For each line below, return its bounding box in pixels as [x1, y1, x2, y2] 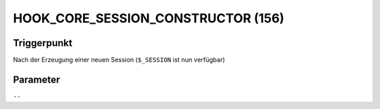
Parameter [13, 73, 61, 85]
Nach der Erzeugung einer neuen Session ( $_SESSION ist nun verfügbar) [13, 56, 225, 64]
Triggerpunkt [13, 37, 73, 49]
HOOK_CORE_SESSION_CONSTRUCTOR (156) [13, 10, 285, 26]
